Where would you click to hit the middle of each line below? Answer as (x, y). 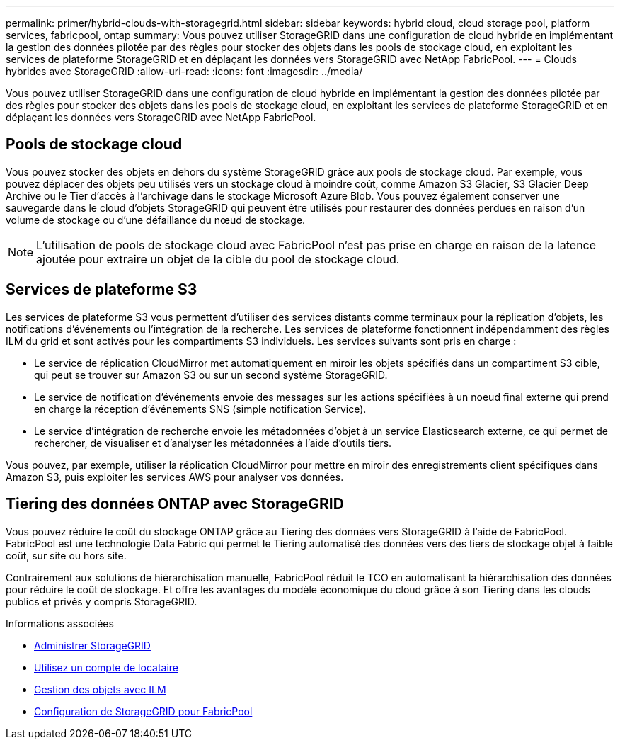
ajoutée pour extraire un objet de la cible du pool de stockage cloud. (218, 259)
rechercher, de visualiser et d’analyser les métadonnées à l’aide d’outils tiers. (213, 443)
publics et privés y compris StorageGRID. (102, 601)
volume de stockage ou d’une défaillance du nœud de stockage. (156, 220)
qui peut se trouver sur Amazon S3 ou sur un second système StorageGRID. (211, 375)
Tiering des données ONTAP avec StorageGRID (175, 504)
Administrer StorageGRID (92, 645)
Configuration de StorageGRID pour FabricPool (143, 711)
